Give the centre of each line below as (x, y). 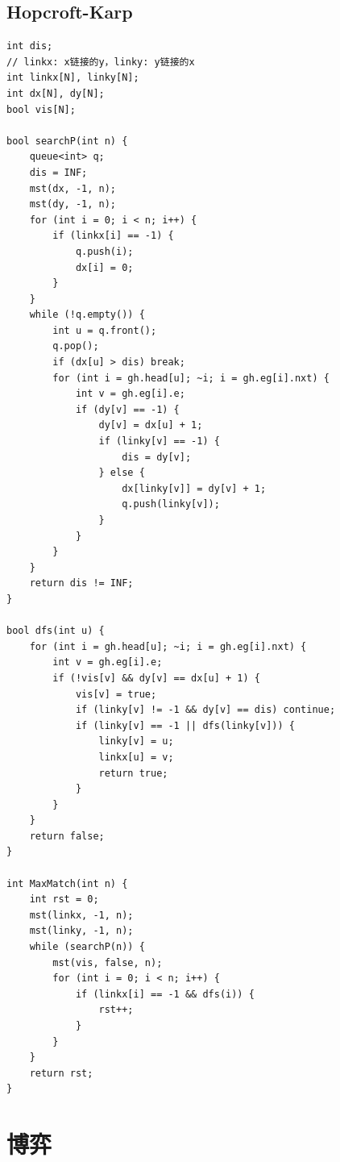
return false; (67, 836)
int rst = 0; (64, 900)
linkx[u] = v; (136, 757)
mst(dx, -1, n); (73, 188)
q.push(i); (104, 251)
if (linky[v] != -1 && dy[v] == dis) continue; (205, 710)
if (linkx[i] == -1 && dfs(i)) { (165, 994)
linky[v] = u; (136, 741)
